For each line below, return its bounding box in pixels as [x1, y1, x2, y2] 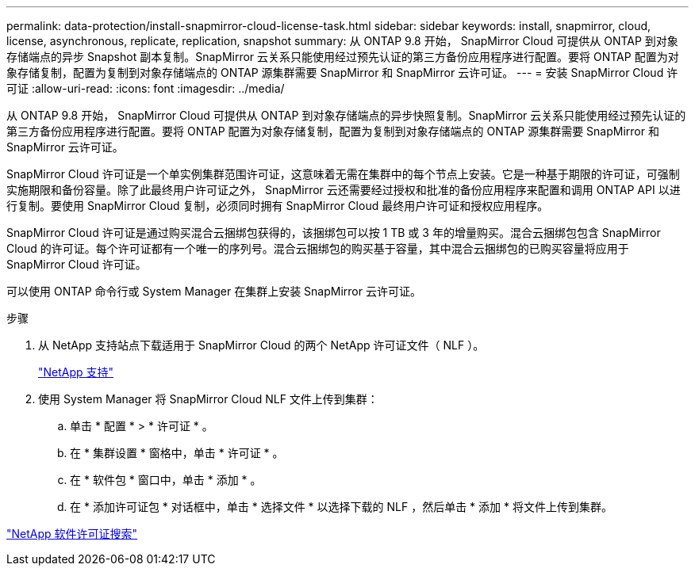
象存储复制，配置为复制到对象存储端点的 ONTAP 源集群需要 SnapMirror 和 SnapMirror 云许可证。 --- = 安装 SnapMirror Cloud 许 [6, 66, 678, 79]
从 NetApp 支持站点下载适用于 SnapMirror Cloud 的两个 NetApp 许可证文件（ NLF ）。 [38, 338, 485, 352]
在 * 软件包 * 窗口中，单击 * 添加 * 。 [70, 473, 262, 486]
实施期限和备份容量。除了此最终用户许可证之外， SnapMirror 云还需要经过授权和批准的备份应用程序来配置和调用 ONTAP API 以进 [6, 183, 681, 196]
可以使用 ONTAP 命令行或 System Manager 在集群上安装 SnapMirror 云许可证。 [6, 284, 421, 298]
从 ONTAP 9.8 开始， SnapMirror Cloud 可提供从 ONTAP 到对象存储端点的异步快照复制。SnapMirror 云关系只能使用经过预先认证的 [6, 109, 686, 122]
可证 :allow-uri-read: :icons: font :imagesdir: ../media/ [6, 82, 285, 95]
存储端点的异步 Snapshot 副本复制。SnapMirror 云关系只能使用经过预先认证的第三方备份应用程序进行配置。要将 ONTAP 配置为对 [6, 50, 679, 63]
